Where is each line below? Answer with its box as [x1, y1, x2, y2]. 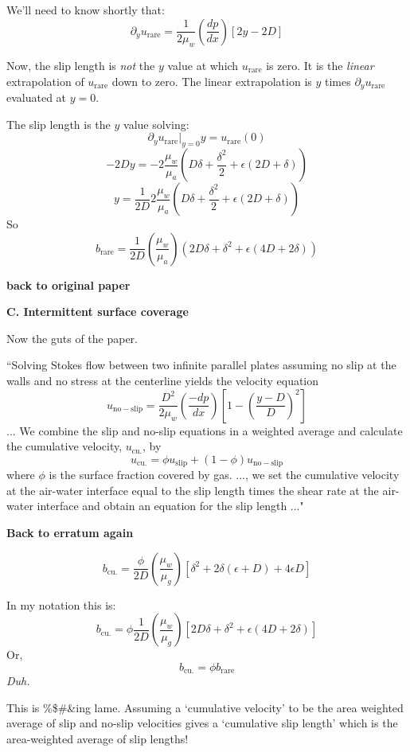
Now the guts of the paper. [6, 329, 139, 346]
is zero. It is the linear [266, 56, 374, 73]
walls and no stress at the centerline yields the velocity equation [6, 372, 319, 388]
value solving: [123, 115, 189, 132]
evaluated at [6, 89, 67, 106]
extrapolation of [6, 72, 84, 89]
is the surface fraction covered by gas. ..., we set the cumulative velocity [49, 466, 400, 483]
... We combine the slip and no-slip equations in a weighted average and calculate [6, 422, 403, 438]
